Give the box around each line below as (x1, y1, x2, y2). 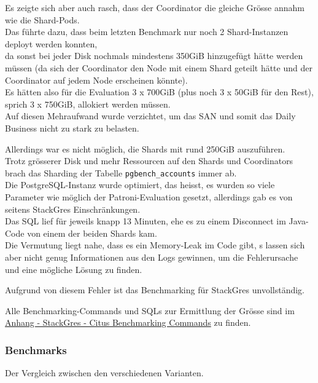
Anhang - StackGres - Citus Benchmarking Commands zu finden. (5, 316, 251, 329)
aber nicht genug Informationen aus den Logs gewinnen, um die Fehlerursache (5, 250, 298, 263)
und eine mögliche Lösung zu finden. (5, 263, 142, 275)
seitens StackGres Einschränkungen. (5, 202, 141, 215)
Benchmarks (5, 342, 67, 357)
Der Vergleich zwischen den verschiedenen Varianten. (5, 366, 204, 379)
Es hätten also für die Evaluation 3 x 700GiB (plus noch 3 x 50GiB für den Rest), (5, 85, 314, 98)
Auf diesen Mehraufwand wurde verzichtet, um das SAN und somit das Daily (5, 109, 296, 122)
